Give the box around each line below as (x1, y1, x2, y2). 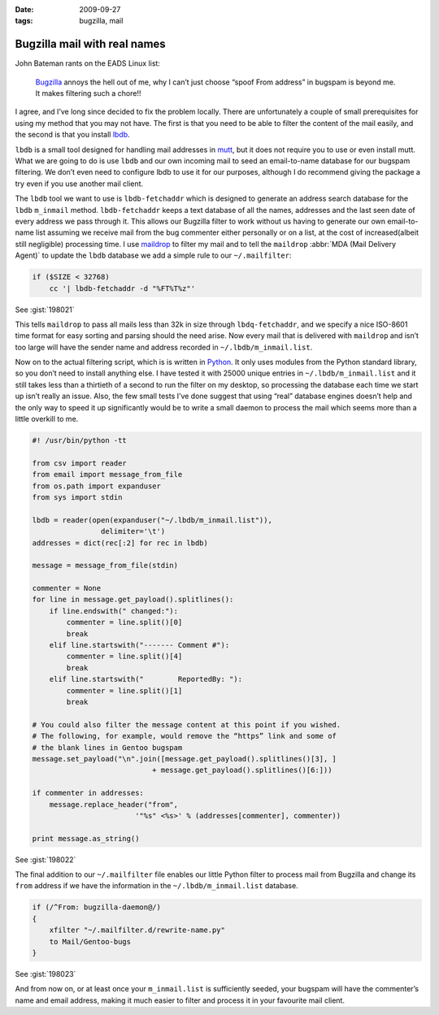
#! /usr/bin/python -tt (32, 436, 128, 445)
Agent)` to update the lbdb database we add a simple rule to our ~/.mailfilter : (15, 250, 292, 260)
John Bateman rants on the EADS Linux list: (15, 59, 160, 68)
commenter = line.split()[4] (66, 652, 183, 661)
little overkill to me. (15, 414, 79, 424)
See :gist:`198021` (15, 305, 75, 314)
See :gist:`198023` (15, 969, 76, 978)
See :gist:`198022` (15, 854, 76, 865)
